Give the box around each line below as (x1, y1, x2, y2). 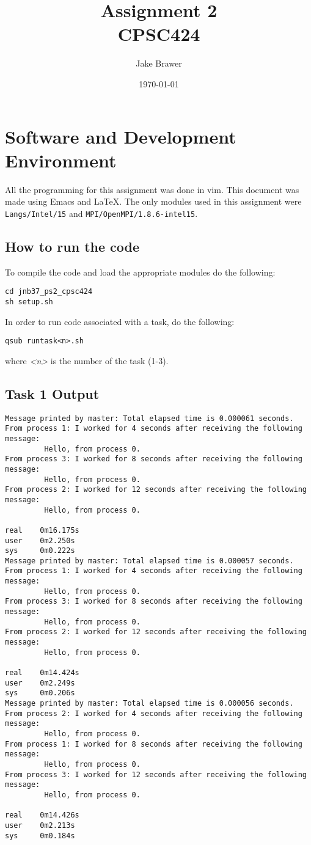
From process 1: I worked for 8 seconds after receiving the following (5, 739, 302, 748)
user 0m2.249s (5, 678, 75, 687)
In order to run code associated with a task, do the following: (5, 315, 235, 327)
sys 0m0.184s (5, 831, 75, 840)
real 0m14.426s (5, 811, 79, 820)
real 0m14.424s (5, 668, 79, 678)
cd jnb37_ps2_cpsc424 (5, 287, 93, 296)
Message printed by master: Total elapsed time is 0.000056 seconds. (5, 699, 294, 708)
